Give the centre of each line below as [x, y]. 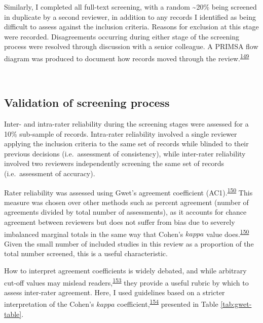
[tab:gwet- [236, 304]
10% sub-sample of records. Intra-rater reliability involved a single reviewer [121, 133]
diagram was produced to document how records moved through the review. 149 [127, 57]
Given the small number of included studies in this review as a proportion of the [129, 243]
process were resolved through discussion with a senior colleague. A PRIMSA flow [131, 46]
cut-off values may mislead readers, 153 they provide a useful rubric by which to [126, 281]
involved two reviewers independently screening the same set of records [114, 163]
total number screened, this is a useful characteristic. [86, 253]
